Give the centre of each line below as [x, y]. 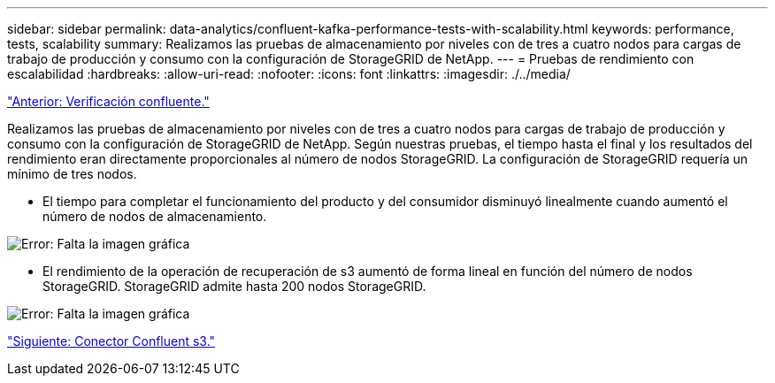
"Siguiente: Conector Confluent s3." [111, 341]
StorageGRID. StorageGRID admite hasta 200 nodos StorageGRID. [234, 286]
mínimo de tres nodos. [72, 174]
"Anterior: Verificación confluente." [108, 101]
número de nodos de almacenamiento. [155, 216]
